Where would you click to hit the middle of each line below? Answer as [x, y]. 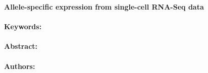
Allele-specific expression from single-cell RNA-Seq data [104, 7]
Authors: [20, 66]
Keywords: [23, 26]
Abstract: [21, 46]
